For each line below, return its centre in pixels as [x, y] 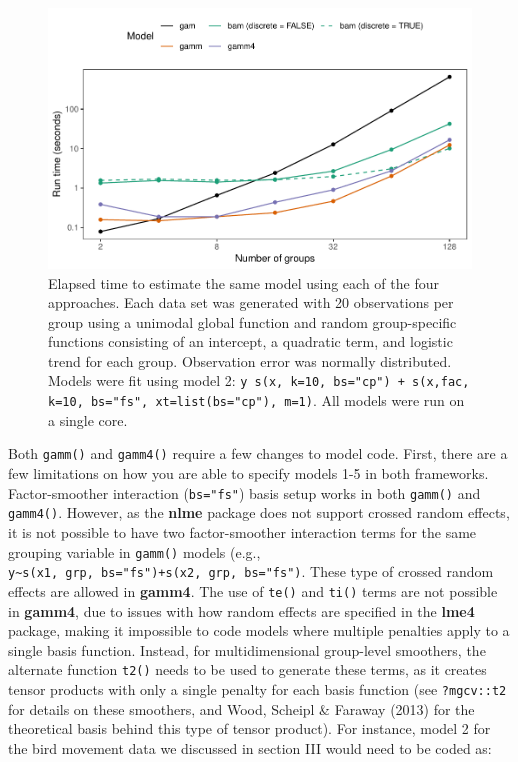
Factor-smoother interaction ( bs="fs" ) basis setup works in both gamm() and [244, 492]
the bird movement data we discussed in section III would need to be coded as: [250, 747]
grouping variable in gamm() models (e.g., [134, 551]
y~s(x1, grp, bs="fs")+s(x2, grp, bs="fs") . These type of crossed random [251, 571]
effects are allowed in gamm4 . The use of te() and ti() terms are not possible [253, 590]
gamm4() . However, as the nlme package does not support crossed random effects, [259, 512]
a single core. [88, 419]
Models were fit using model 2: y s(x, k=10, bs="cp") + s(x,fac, [259, 380]
